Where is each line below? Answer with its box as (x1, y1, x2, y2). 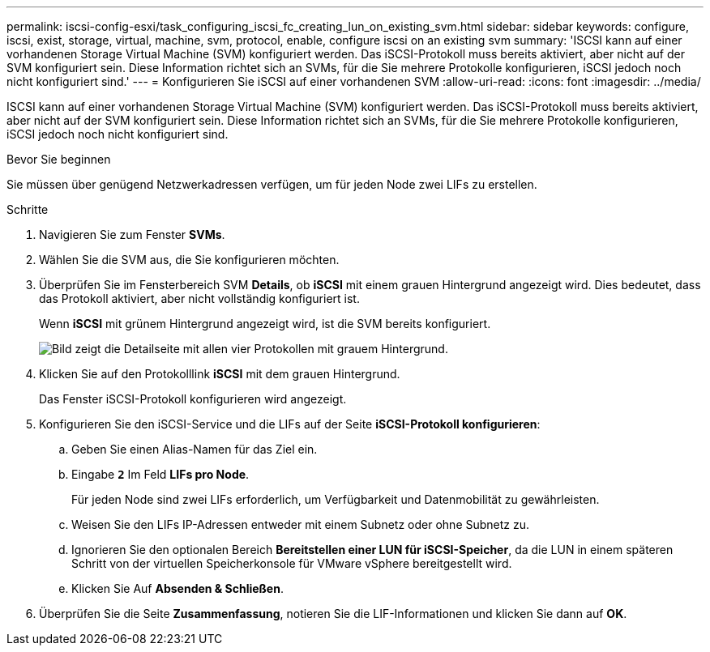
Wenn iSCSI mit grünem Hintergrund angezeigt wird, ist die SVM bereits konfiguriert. (39, 317, 491, 330)
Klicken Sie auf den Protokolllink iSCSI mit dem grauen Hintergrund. (39, 367, 400, 381)
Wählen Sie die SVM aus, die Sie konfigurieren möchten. (39, 253, 340, 266)
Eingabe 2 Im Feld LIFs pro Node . (71, 467, 250, 481)
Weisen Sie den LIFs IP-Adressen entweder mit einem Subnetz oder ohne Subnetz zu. (71, 518, 530, 531)
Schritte (6, 202, 49, 216)
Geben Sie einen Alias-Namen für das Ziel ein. (71, 442, 318, 456)
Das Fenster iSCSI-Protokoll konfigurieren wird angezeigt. (39, 392, 347, 406)
